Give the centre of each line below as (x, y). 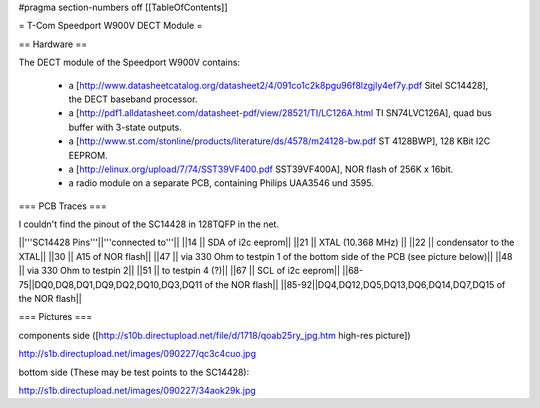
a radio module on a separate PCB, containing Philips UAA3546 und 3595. (221, 183)
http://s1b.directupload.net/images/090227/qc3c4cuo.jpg (137, 354)
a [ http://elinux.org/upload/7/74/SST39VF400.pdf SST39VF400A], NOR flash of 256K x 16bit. (261, 169)
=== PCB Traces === (62, 206)
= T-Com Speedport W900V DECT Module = (110, 26)
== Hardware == (53, 44)
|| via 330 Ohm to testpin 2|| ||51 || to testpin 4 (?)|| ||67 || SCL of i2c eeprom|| (179, 271)
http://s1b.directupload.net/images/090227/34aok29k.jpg (137, 390)
